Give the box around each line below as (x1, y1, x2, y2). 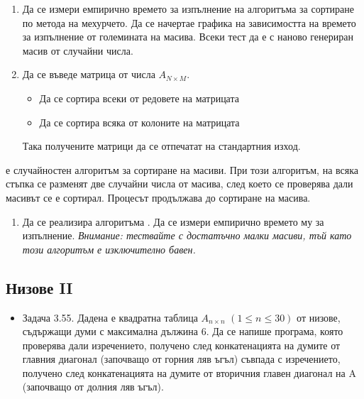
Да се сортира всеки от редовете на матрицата (39, 90, 239, 105)
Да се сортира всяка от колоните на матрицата (39, 114, 240, 129)
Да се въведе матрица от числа (22, 67, 155, 82)
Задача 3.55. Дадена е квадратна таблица (22, 310, 198, 324)
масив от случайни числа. (22, 43, 133, 58)
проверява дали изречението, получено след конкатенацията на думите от (22, 337, 341, 352)
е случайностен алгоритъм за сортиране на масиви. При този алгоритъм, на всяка (6, 162, 359, 177)
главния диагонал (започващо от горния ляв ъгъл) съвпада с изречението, (22, 351, 341, 366)
